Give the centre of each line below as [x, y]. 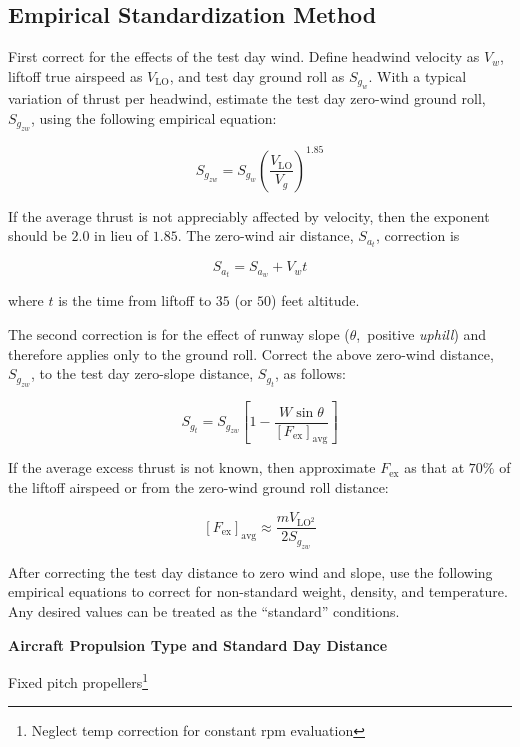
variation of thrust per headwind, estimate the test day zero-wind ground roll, [247, 98]
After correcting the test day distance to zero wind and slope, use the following [250, 571]
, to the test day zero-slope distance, [142, 373]
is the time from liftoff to [135, 300]
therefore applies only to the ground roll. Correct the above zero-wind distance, [251, 353]
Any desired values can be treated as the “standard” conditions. [204, 611]
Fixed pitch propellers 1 [78, 680]
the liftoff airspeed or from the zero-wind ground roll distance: [198, 487]
